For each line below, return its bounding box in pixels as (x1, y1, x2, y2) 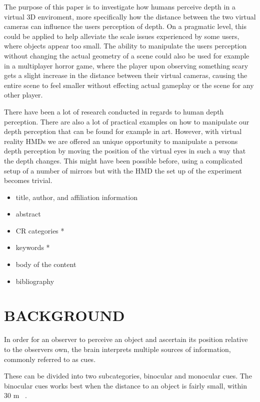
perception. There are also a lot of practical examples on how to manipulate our (4, 116, 249, 126)
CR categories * (15, 225, 64, 235)
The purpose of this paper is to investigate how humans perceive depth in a (4, 1, 235, 11)
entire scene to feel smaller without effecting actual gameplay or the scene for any (4, 79, 254, 90)
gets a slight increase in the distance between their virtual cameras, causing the (4, 70, 247, 80)
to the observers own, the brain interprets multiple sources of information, (4, 343, 231, 354)
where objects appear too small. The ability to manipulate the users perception (4, 40, 247, 51)
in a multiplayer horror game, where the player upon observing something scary (4, 60, 248, 70)
